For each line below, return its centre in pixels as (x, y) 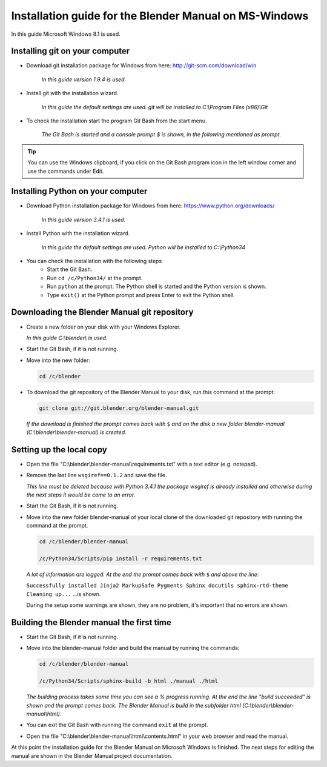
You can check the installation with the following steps (94, 261)
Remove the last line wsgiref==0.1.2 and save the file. (97, 475)
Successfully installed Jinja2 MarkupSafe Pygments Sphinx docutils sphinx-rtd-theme (157, 586)
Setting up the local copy (59, 450)
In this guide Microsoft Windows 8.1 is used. (66, 34)
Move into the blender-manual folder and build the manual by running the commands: (133, 648)
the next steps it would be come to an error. (81, 495)
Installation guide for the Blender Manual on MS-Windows (160, 16)
